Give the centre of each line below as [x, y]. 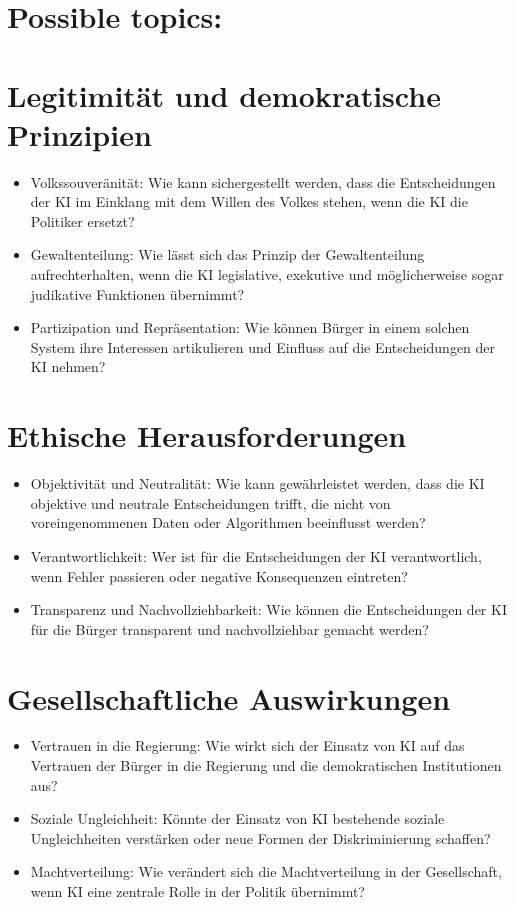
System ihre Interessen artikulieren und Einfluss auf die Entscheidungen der [263, 346]
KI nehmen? [68, 366]
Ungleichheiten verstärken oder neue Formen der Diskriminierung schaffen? [260, 837]
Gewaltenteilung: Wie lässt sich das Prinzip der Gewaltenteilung [227, 254]
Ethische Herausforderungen [207, 435]
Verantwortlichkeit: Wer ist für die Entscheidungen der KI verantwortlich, [256, 555]
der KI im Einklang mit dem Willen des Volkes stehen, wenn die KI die [249, 201]
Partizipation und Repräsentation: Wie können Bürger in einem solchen [250, 327]
